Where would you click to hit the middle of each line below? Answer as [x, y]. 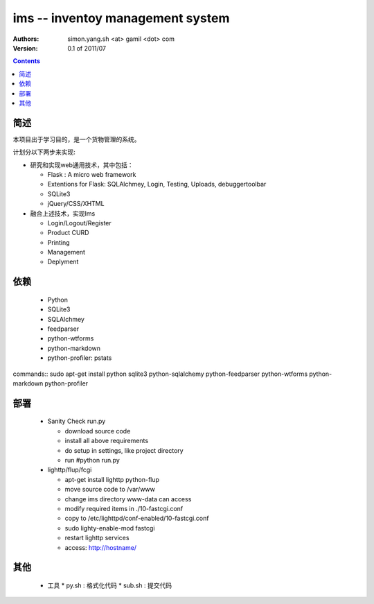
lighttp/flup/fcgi [70, 470]
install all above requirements [107, 441]
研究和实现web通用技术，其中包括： [82, 165]
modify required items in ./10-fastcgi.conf [124, 508]
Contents [27, 61]
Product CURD [68, 233]
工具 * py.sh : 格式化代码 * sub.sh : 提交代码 [110, 585]
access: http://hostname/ [101, 547]
